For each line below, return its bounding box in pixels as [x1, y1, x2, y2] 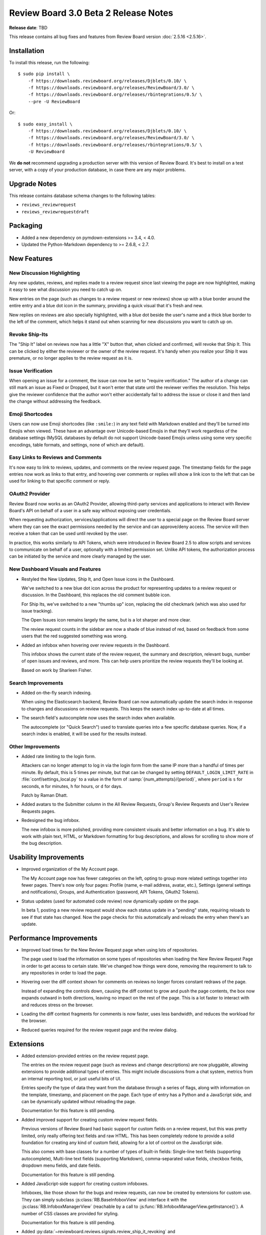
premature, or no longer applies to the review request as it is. [9, 355, 133, 361]
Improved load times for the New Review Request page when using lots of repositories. [21, 947, 198, 953]
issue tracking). [21, 608, 53, 614]
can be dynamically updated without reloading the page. [21, 1099, 136, 1105]
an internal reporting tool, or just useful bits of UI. [21, 1075, 122, 1081]
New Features [9, 254, 53, 263]
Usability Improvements [9, 853, 85, 862]
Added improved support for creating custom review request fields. [21, 1116, 159, 1122]
